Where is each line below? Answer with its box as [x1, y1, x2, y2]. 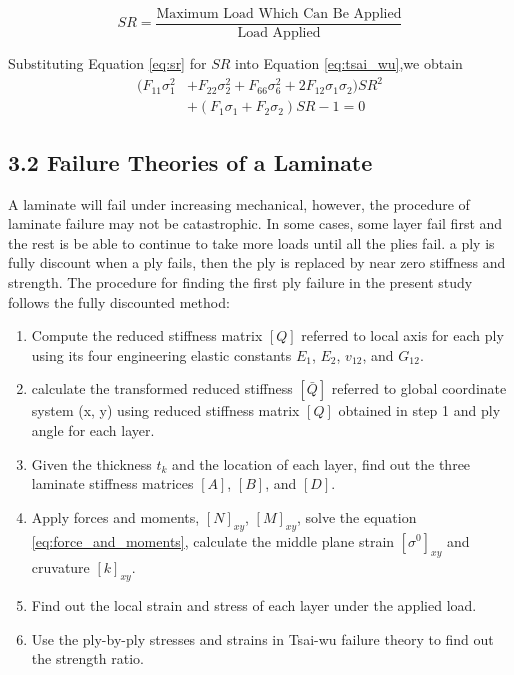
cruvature [31, 557, 90, 578]
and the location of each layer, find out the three [172, 453, 471, 474]
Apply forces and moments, [31, 506, 200, 527]
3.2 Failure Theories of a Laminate [8, 146, 373, 177]
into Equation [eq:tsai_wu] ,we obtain [235, 53, 463, 74]
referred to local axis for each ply [301, 325, 504, 346]
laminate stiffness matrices [31, 473, 194, 494]
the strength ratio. [31, 648, 144, 669]
